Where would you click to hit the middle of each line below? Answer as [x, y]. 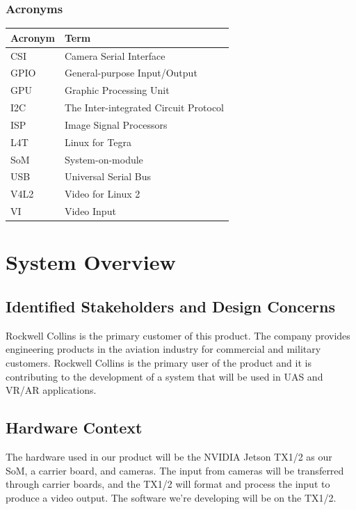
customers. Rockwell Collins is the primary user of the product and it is [159, 363]
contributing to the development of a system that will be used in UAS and [164, 376]
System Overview [91, 262]
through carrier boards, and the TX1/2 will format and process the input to [168, 484]
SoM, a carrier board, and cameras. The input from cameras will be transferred [175, 470]
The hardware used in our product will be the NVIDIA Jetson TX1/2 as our [169, 456]
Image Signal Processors [116, 124]
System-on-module [104, 159]
